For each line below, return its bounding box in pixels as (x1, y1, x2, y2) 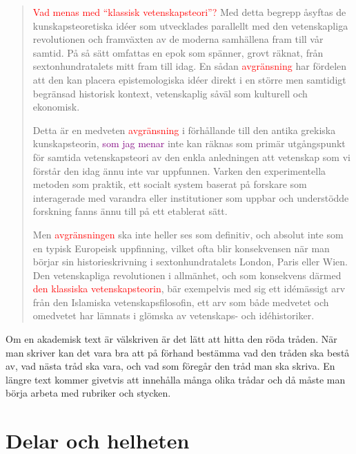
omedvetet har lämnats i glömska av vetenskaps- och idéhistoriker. (32, 308, 315, 323)
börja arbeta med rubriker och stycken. (6, 386, 171, 400)
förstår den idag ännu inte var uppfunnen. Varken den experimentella (32, 163, 326, 178)
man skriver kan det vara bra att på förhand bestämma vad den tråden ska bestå (6, 345, 350, 359)
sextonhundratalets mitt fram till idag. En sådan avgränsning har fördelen (32, 59, 347, 73)
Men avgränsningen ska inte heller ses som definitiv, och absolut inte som (32, 227, 344, 241)
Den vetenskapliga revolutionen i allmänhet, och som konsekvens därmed (32, 267, 342, 282)
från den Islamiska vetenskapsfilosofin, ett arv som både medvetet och (32, 294, 329, 309)
